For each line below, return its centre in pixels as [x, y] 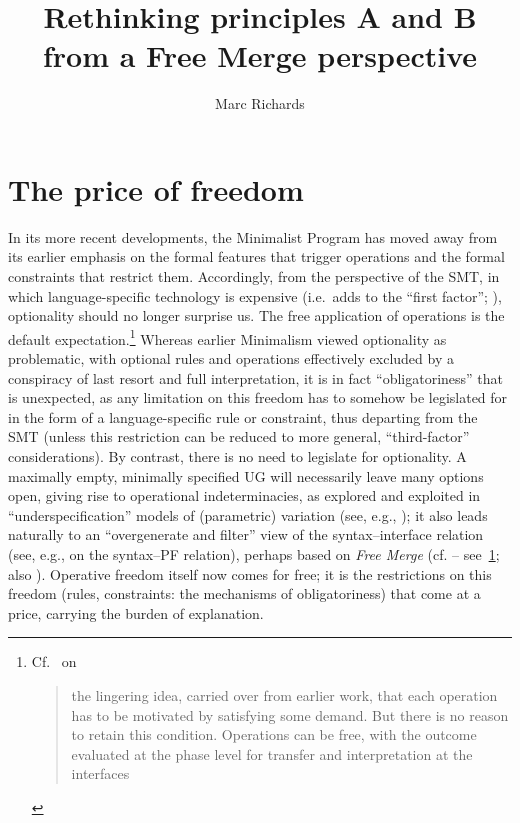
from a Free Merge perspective [260, 55]
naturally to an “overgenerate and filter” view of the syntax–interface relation [246, 534]
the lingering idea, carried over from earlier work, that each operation [284, 694]
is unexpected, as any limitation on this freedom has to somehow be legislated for [258, 397]
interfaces [100, 773]
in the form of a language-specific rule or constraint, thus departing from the [243, 416]
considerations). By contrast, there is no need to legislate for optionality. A [237, 456]
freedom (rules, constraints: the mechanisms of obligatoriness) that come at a [244, 593]
